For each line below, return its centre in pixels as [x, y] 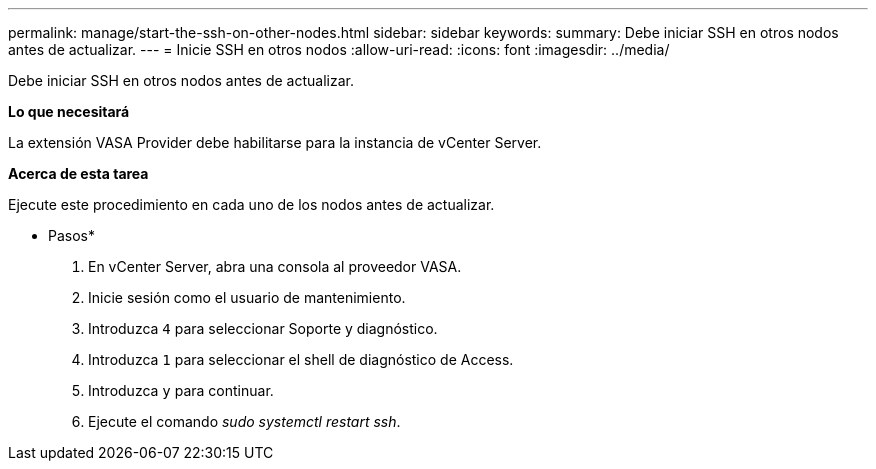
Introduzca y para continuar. [181, 390]
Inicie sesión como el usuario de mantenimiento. [247, 297]
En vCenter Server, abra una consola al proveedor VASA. [275, 266]
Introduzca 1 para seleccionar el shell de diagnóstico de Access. [301, 359]
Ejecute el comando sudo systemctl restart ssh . [244, 421]
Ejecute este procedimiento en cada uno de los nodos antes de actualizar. [251, 204]
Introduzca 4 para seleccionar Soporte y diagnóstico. [263, 328]
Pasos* [71, 235]
